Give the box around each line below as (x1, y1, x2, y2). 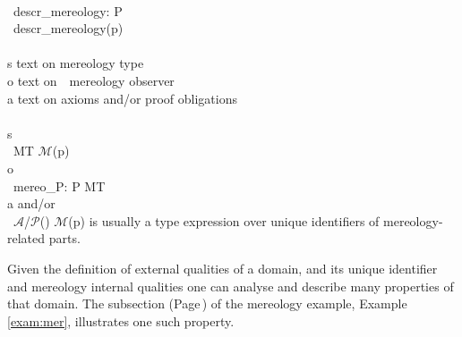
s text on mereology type (7, 54, 144, 72)
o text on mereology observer (7, 71, 175, 89)
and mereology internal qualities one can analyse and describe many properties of (7, 276, 454, 295)
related (7, 229, 46, 248)
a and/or (7, 194, 56, 213)
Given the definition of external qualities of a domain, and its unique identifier (7, 258, 438, 277)
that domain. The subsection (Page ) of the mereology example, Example (7, 294, 407, 313)
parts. (48, 229, 81, 248)
